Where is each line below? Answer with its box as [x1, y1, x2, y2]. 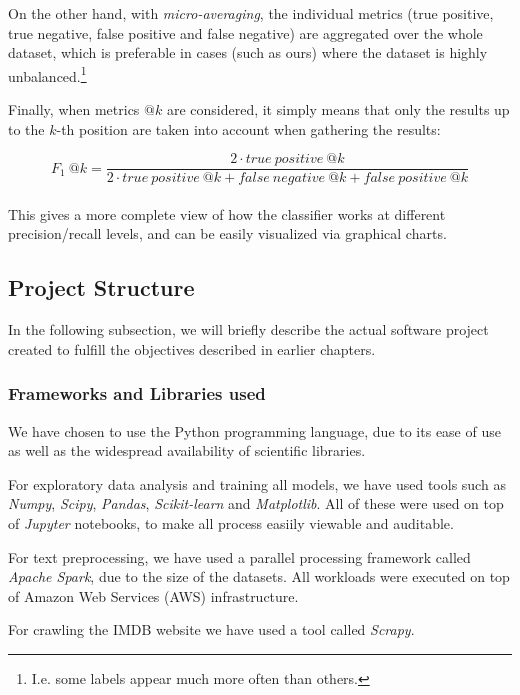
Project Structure [8, 272, 195, 303]
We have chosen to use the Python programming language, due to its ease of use [8, 420, 501, 441]
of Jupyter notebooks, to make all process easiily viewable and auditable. [8, 513, 454, 534]
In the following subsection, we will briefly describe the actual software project [8, 319, 489, 340]
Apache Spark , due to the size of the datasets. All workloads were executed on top [8, 566, 510, 587]
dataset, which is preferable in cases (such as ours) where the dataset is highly [8, 42, 488, 63]
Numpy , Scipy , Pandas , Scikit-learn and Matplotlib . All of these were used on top [8, 493, 504, 514]
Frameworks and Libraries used [8, 381, 266, 406]
